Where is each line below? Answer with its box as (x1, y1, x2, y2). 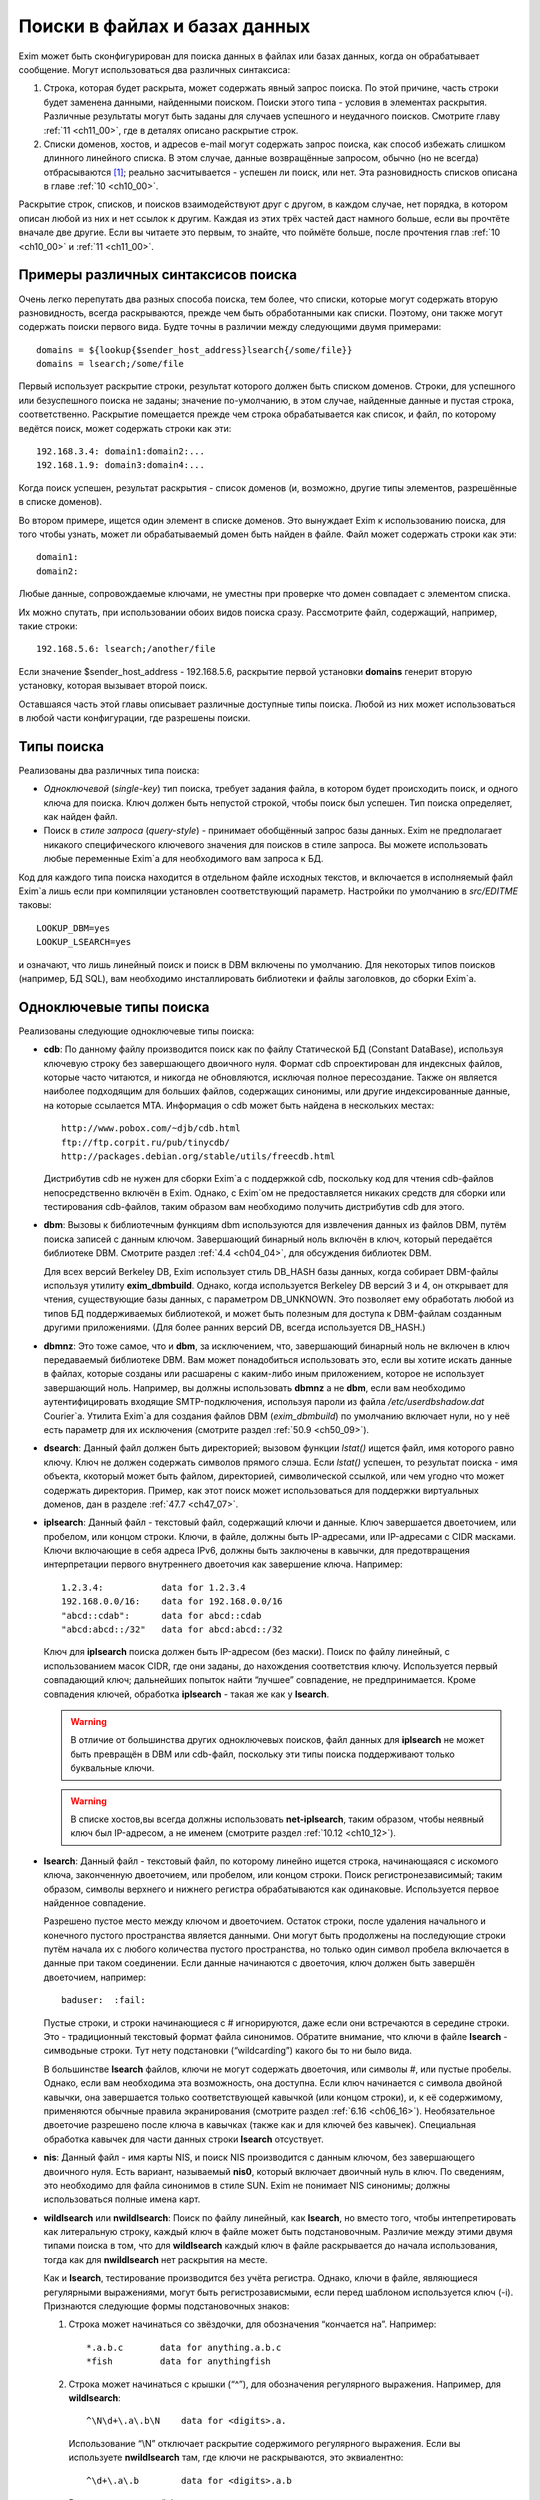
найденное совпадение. (43, 1896, 147, 1909)
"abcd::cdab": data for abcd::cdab (61, 1610, 262, 1621)
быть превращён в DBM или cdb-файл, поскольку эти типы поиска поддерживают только (70, 1748, 455, 1760)
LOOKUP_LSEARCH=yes (36, 936, 132, 948)
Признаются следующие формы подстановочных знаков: (43, 2300, 290, 2312)
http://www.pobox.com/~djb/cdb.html (61, 1123, 241, 1134)
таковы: (18, 899, 52, 911)
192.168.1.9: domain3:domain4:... (36, 460, 205, 471)
